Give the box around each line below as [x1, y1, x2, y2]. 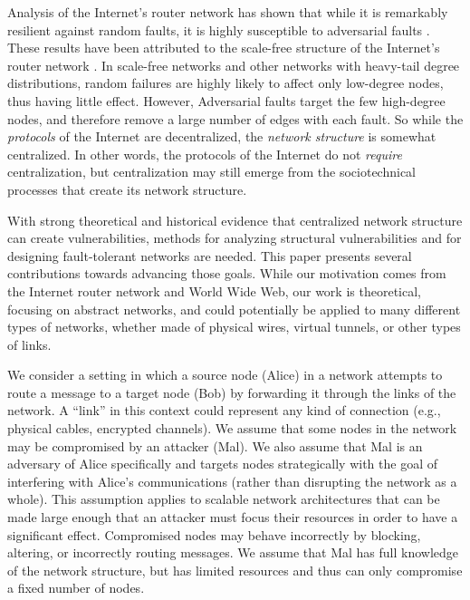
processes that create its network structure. [7, 179, 247, 198]
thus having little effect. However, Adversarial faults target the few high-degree [7, 91, 446, 110]
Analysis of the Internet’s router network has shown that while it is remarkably [7, 3, 448, 21]
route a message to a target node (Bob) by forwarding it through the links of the [7, 382, 456, 402]
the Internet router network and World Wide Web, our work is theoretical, [7, 281, 421, 300]
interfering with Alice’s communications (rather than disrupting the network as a [7, 471, 457, 490]
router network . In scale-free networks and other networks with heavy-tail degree [7, 55, 460, 74]
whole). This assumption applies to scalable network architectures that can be [7, 489, 440, 508]
